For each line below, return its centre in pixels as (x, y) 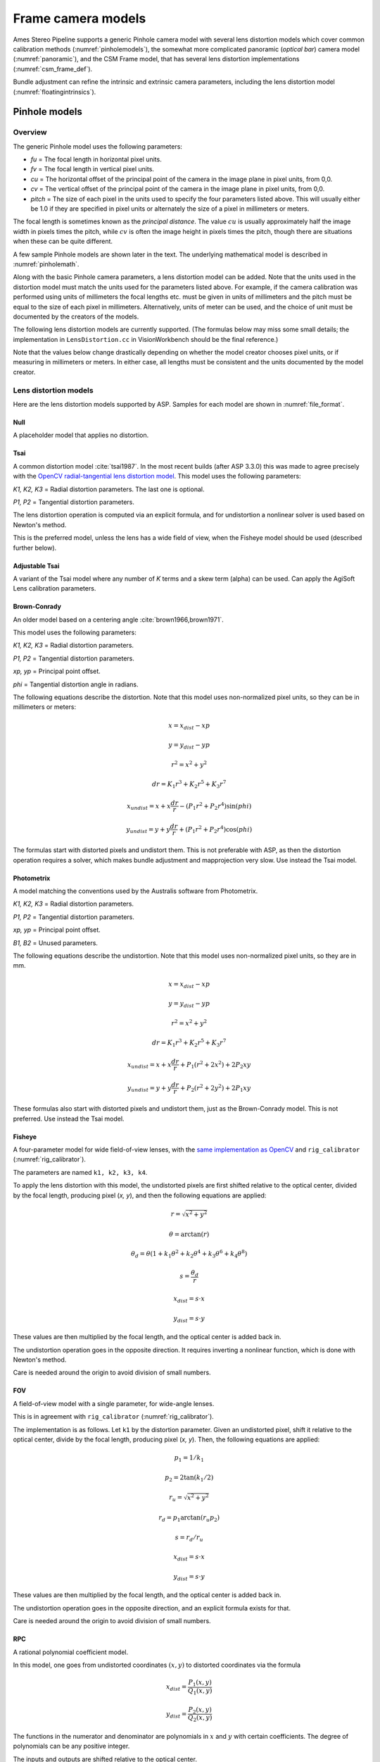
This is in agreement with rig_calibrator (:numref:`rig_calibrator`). (113, 1417)
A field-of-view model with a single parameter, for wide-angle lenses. (114, 1403)
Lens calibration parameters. (55, 589)
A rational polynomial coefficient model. (71, 1652)
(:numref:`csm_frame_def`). (53, 69)
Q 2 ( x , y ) (200, 1718)
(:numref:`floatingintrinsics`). (55, 92)
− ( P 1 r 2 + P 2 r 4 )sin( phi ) (216, 806)
